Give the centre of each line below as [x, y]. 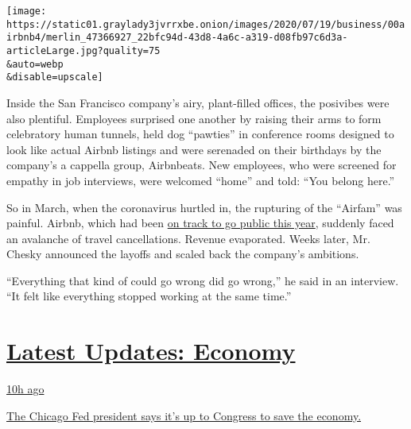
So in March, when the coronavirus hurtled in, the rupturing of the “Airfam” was [204, 207]
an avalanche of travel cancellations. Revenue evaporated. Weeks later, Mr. [188, 238]
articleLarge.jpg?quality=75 [83, 50]
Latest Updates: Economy [151, 351]
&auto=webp [35, 64]
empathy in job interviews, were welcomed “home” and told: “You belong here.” [201, 180]
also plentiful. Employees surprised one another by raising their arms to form [194, 118]
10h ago [25, 389]
